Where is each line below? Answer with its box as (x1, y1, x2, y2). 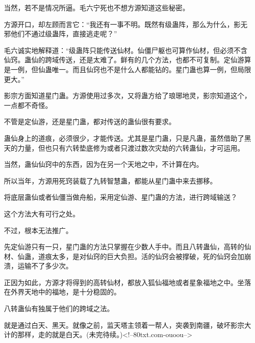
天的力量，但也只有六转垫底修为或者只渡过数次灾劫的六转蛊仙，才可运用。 (4, 142, 244, 153)
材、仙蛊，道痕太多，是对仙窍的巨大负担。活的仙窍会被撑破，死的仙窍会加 (4, 251, 244, 261)
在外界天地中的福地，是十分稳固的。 (4, 287, 121, 297)
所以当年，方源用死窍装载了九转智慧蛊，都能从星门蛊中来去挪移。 (4, 175, 217, 185)
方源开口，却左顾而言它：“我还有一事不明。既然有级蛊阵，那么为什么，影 (4, 19, 241, 29)
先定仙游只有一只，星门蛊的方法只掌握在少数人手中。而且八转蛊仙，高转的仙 (4, 241, 251, 252)
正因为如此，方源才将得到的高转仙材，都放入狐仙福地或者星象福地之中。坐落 (4, 277, 251, 287)
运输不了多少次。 (17, 261, 73, 271)
